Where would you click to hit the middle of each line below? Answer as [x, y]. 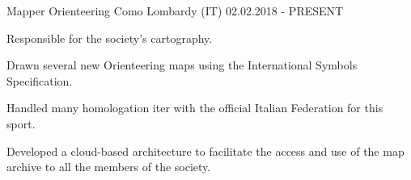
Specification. [40, 80]
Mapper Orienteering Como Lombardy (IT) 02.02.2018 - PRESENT [175, 10]
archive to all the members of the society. [109, 167]
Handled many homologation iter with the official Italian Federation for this [195, 108]
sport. [21, 123]
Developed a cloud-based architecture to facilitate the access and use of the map [205, 151]
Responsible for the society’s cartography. [110, 38]
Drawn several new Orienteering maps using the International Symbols [182, 65]
